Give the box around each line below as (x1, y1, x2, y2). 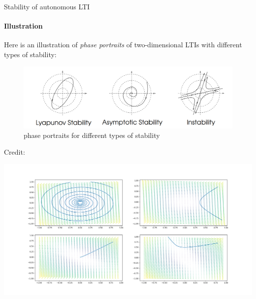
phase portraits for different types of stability (24, 130, 160, 140)
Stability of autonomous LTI (4, 1, 90, 11)
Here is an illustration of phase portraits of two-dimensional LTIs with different (4, 39, 242, 50)
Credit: (4, 147, 25, 157)
